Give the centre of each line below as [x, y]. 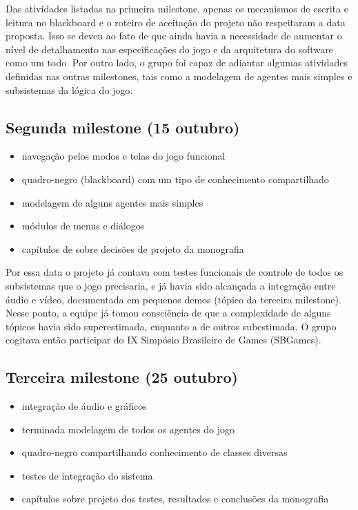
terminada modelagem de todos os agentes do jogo [128, 429]
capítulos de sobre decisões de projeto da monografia [133, 248]
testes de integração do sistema [87, 475]
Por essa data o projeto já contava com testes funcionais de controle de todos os [175, 272]
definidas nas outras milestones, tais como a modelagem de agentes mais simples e [179, 76]
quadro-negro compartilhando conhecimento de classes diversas [155, 452]
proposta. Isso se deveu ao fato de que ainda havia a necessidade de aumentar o [174, 36]
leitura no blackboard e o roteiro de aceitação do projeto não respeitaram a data [176, 22]
